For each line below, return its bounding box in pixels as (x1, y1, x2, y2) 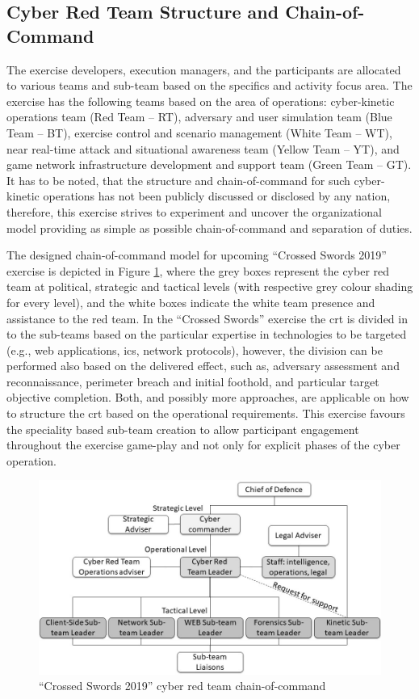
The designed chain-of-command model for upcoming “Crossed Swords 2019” (6, 246, 387, 263)
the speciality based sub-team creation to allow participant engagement (6, 420, 359, 437)
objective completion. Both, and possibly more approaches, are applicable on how (6, 389, 409, 406)
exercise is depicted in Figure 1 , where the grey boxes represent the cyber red (6, 262, 390, 279)
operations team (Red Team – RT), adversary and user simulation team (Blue (6, 108, 392, 125)
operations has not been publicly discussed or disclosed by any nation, (43, 187, 391, 204)
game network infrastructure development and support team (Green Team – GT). (6, 156, 412, 173)
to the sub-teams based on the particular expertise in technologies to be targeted (6, 326, 407, 343)
